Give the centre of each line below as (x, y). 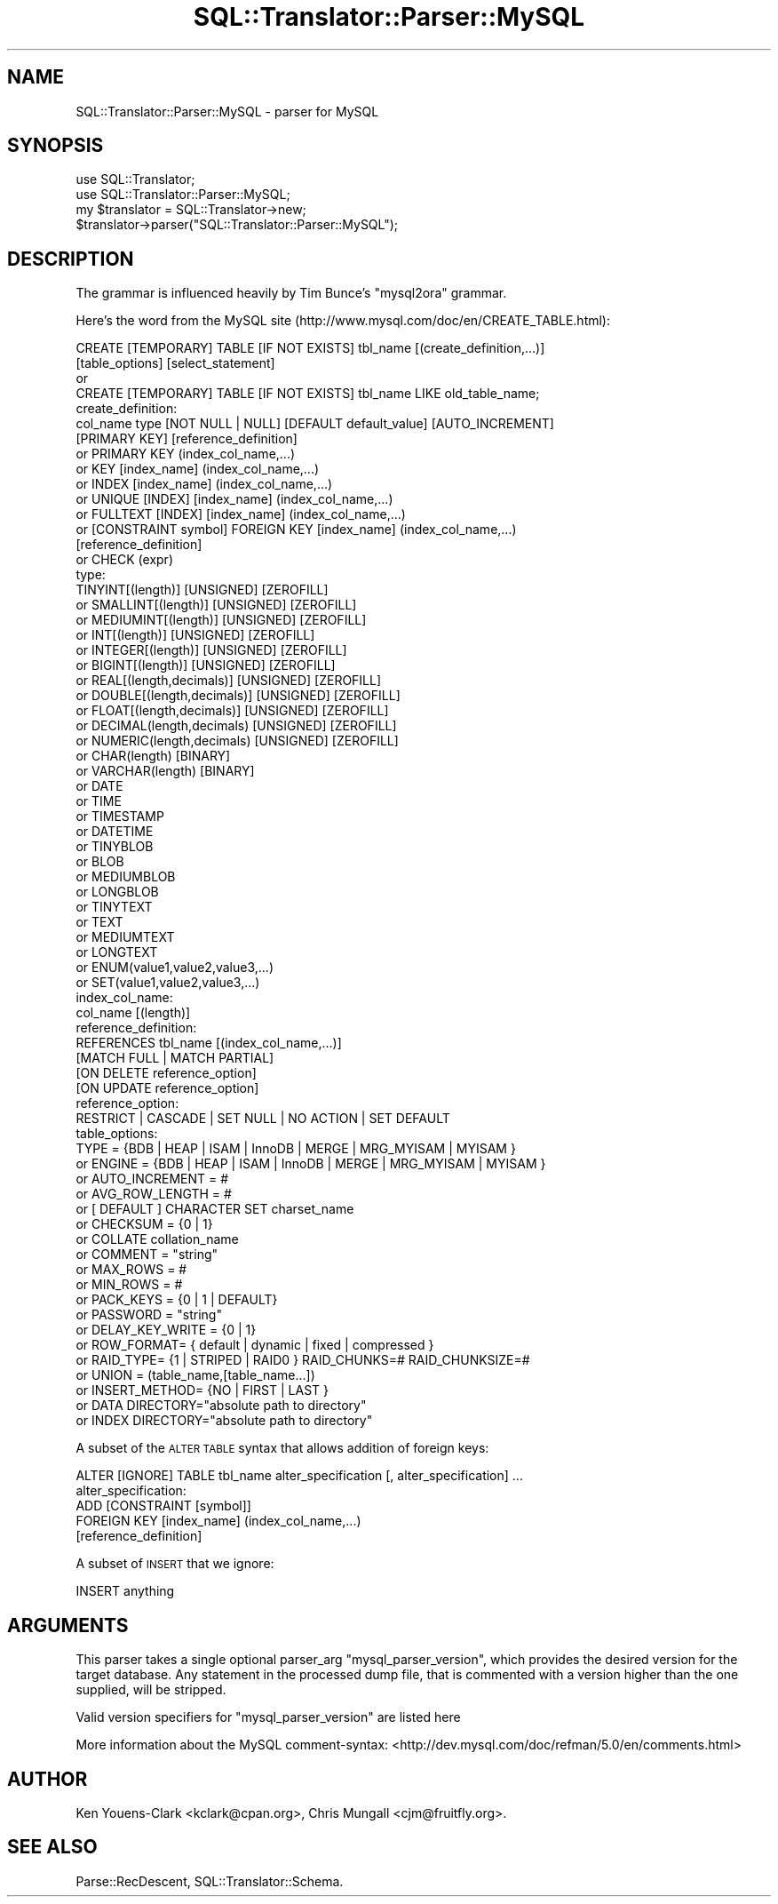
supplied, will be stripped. (151, 1690)
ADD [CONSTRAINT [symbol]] (163, 1506)
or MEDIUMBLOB (126, 877)
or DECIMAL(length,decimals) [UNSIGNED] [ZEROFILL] (236, 726)
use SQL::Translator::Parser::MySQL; (183, 195)
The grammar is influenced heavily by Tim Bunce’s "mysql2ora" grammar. (291, 293)
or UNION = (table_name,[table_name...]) (195, 1375)
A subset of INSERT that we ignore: (175, 1564)
